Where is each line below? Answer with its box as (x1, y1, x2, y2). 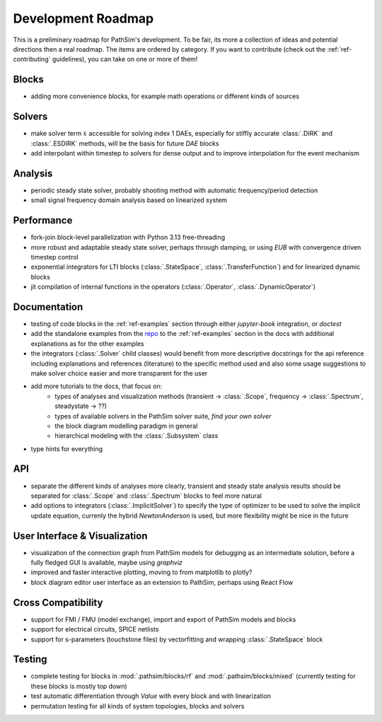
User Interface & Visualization (13, 530, 148, 542)
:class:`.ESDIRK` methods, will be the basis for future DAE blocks (30, 139, 219, 148)
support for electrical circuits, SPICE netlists (30, 625, 159, 634)
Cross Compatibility (13, 596, 103, 608)
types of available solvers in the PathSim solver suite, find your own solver (54, 412, 272, 420)
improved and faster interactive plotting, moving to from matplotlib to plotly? (30, 568, 253, 576)
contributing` (13, 55, 51, 64)
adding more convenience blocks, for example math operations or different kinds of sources (30, 92, 300, 100)
